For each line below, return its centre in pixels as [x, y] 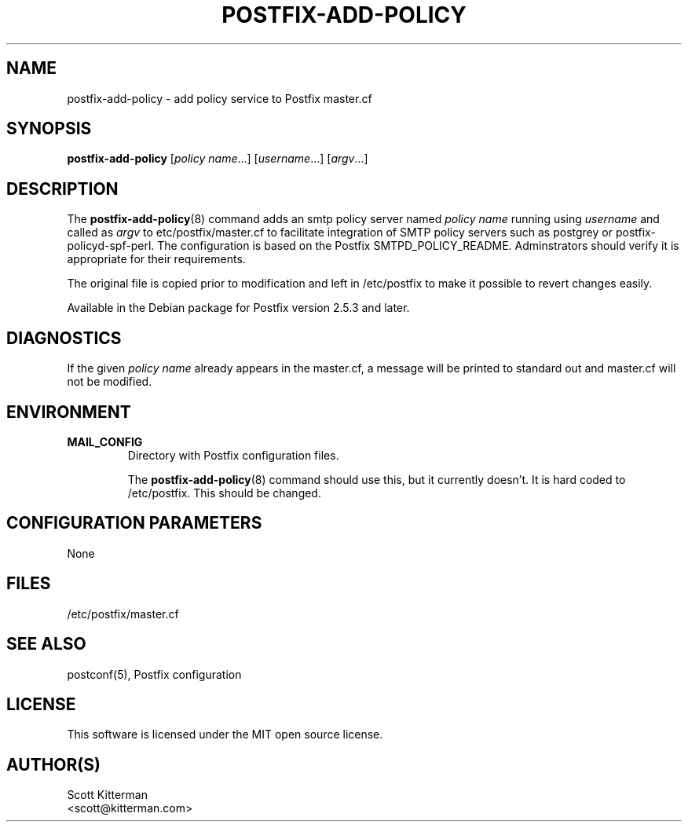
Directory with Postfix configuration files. [233, 455]
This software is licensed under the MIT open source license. [225, 735]
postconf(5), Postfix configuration [154, 674]
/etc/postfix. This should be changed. [224, 493]
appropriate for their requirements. [156, 259]
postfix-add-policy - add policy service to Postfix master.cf [220, 98]
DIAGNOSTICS [64, 338]
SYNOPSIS [49, 129]
